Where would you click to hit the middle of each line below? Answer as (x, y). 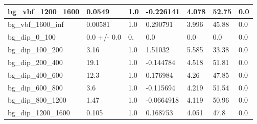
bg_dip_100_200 (35, 50)
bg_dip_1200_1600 (39, 113)
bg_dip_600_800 (35, 87)
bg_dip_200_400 (35, 62)
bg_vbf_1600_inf (36, 24)
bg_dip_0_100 (32, 37)
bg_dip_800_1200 (37, 100)
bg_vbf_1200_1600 (44, 11)
